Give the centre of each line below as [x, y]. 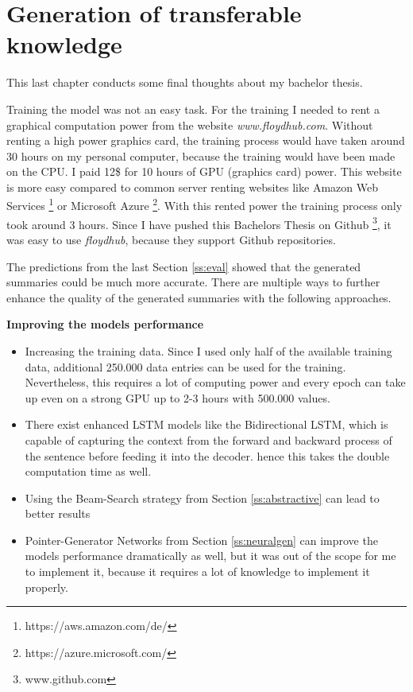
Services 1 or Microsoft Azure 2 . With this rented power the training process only [205, 204]
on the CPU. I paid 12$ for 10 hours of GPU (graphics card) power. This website [204, 171]
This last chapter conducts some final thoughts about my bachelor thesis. [185, 82]
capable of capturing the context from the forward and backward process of [208, 439]
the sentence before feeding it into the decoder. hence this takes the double [207, 455]
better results [58, 513]
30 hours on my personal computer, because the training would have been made [201, 156]
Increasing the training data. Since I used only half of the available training [208, 350]
